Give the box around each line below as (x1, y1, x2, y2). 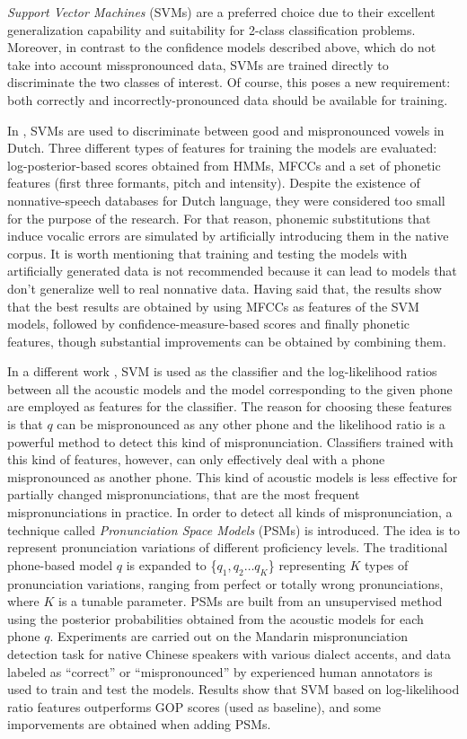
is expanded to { (126, 555, 217, 574)
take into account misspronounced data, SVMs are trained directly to (7, 55, 389, 74)
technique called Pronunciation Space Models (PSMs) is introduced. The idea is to (7, 520, 460, 539)
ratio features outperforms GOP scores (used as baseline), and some (7, 697, 382, 716)
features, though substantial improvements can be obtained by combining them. (7, 331, 446, 350)
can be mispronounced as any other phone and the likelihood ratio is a (57, 415, 445, 434)
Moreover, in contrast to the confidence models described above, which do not (7, 38, 436, 57)
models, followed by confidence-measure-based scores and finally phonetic (7, 314, 410, 333)
